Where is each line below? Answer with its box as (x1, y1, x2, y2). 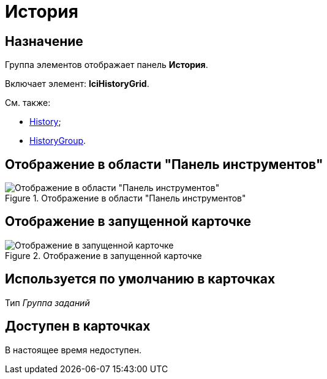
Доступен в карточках (5, 318, 151, 334)
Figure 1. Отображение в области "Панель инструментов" (5, 193, 246, 204)
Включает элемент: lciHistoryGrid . (5, 78, 149, 89)
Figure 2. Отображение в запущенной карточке (5, 250, 202, 261)
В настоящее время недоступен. (5, 344, 141, 355)
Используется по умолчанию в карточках (5, 271, 276, 287)
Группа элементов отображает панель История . (5, 59, 208, 70)
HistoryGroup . (29, 135, 86, 146)
